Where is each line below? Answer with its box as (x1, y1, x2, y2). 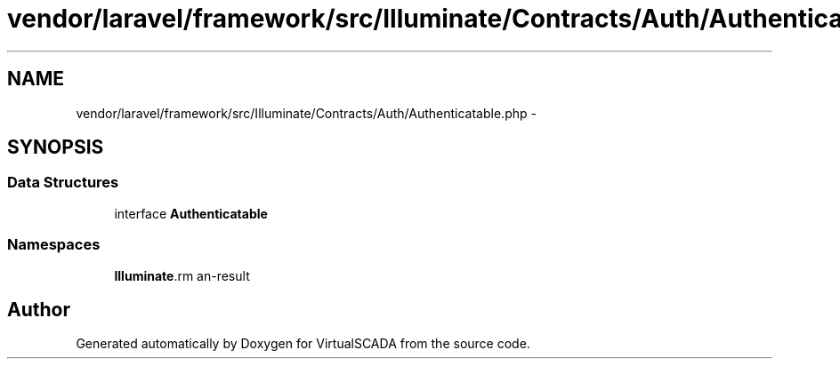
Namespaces (7, 235, 101, 254)
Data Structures (7, 173, 119, 192)
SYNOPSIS (7, 136, 104, 159)
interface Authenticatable (114, 205, 268, 221)
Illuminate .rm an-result (114, 267, 250, 283)
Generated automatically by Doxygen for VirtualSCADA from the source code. (76, 336, 530, 352)
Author (7, 298, 70, 321)
